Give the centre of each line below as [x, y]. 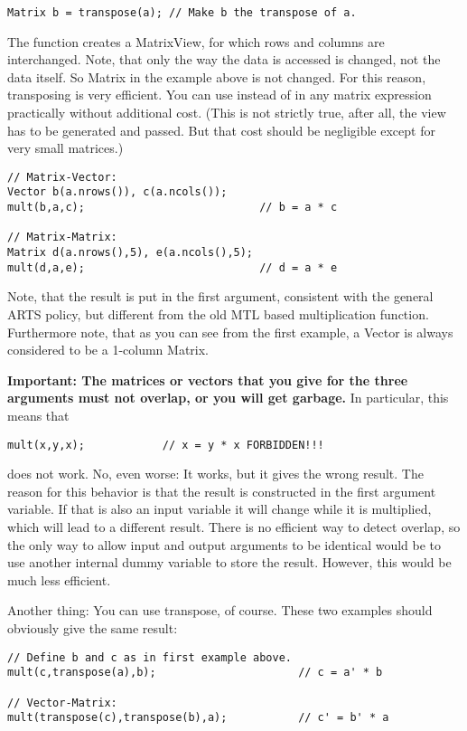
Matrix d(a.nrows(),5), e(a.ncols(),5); [131, 253]
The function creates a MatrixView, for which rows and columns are [196, 41]
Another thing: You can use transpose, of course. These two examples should [220, 610]
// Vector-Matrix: [62, 703]
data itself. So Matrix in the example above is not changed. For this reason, [217, 76]
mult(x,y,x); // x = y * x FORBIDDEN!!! [166, 445]
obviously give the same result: [93, 627]
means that [38, 415]
